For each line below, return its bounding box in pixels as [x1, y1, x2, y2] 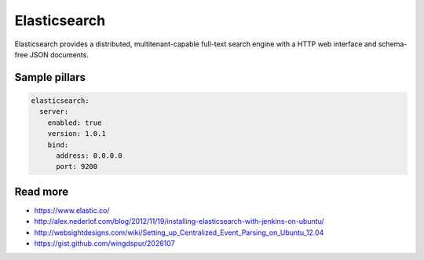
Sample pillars [14, 71, 86, 84]
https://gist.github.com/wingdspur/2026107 [34, 238, 176, 247]
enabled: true [47, 118, 102, 127]
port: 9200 [56, 162, 98, 171]
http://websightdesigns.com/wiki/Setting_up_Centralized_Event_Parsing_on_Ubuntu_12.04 [34, 228, 324, 237]
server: [39, 107, 69, 116]
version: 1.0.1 [47, 130, 106, 138]
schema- [378, 39, 408, 49]
